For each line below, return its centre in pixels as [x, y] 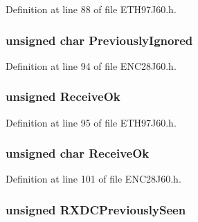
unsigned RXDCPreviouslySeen [96, 209]
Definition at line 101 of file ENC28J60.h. [93, 179]
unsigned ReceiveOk [63, 96]
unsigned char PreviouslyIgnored [99, 40]
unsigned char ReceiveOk [78, 153]
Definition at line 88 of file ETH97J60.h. [91, 9]
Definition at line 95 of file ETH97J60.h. [91, 122]
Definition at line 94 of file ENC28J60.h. [91, 65]
